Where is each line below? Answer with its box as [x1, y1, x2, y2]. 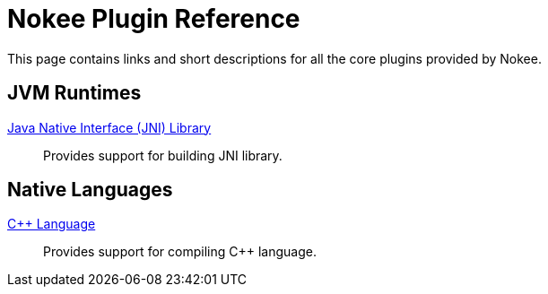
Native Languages [7, 178, 173, 202]
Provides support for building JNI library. [43, 147, 283, 163]
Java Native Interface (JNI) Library [7, 119, 212, 135]
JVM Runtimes [7, 82, 142, 105]
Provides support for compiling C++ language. [43, 244, 317, 260]
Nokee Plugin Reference [7, 4, 300, 34]
